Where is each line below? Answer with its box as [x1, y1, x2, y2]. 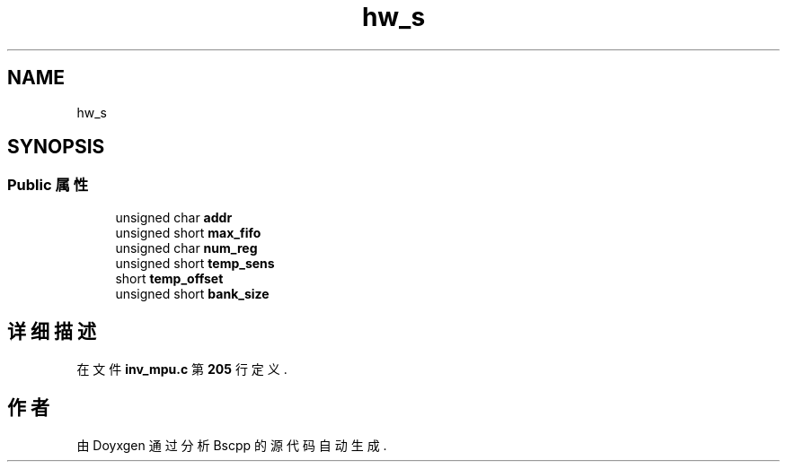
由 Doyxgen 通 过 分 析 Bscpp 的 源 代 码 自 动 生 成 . [76, 437, 387, 453]
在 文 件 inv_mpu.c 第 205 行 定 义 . [76, 360, 287, 377]
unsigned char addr [115, 209, 233, 225]
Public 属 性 [7, 176, 89, 195]
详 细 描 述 [7, 320, 96, 343]
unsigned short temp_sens [115, 255, 275, 271]
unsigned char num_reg [115, 239, 258, 256]
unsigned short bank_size [115, 285, 270, 301]
